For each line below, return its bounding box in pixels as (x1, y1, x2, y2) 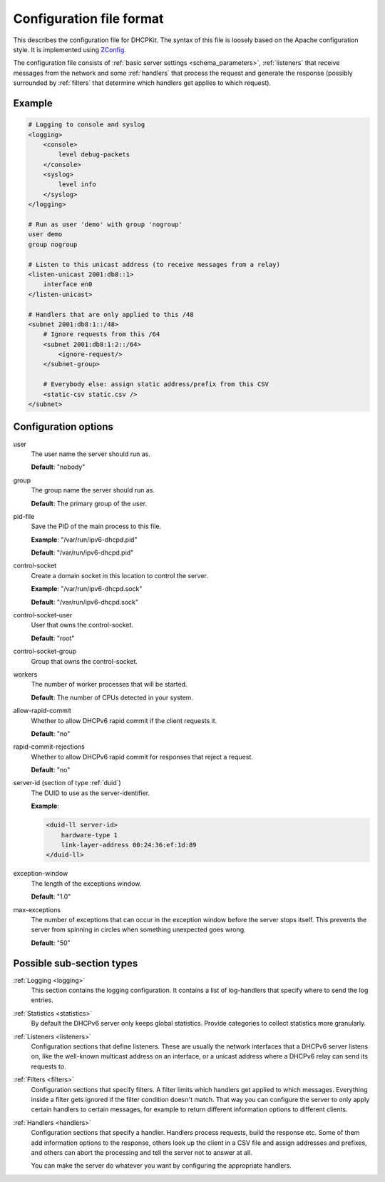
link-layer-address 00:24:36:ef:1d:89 (61, 841, 197, 849)
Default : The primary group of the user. (31, 499, 148, 507)
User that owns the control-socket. (31, 621, 134, 630)
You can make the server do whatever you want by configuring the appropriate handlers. (31, 1161, 292, 1170)
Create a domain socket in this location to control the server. (31, 571, 208, 580)
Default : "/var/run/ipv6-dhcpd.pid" (31, 548, 134, 557)
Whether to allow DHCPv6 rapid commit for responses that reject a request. (31, 752, 253, 761)
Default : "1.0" (31, 892, 71, 901)
